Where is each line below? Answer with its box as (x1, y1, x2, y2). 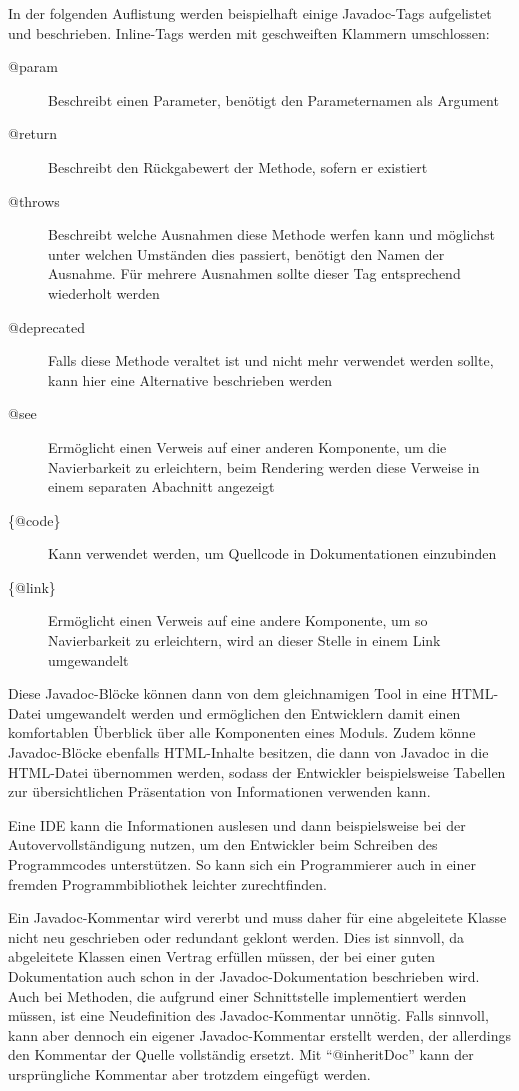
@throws (8, 190, 60, 211)
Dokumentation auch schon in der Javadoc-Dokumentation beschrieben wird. (8, 965, 480, 986)
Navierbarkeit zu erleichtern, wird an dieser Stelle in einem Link (48, 630, 441, 651)
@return (8, 123, 58, 144)
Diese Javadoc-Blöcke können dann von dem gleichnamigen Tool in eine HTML (8, 683, 494, 704)
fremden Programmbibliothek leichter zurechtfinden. (8, 873, 327, 894)
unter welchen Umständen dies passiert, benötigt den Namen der (48, 243, 445, 264)
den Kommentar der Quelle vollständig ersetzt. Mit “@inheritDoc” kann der (8, 1044, 474, 1065)
